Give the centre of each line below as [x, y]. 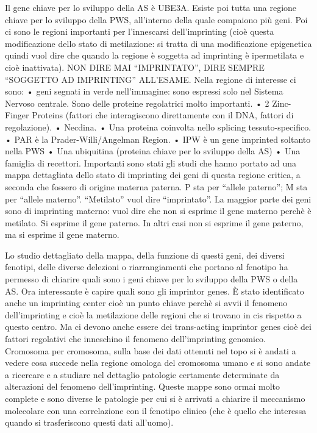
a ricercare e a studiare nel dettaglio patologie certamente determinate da [142, 374]
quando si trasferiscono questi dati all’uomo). [89, 422]
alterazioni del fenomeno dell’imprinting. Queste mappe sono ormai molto [143, 386]
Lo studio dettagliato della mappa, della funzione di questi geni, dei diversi [145, 255]
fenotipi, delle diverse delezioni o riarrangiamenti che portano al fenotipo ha [147, 267]
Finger [17, 115]
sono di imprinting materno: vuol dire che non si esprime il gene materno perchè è [158, 211]
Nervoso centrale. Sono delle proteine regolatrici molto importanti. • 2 [137, 103]
